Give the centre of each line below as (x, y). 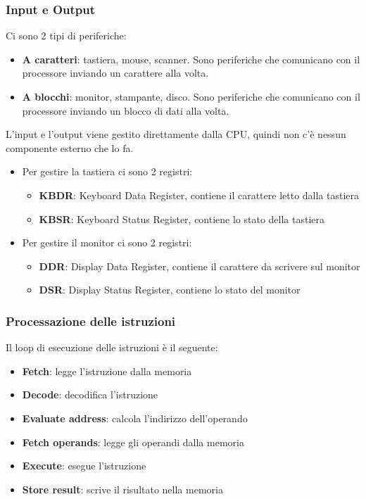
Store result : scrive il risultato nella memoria (122, 489)
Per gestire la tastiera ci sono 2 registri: (107, 171)
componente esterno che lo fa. (70, 147)
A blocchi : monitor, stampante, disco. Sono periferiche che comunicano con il (191, 96)
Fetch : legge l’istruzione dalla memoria (107, 371)
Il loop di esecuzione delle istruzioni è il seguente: (112, 347)
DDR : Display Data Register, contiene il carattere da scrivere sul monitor (200, 266)
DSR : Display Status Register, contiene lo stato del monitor (170, 290)
